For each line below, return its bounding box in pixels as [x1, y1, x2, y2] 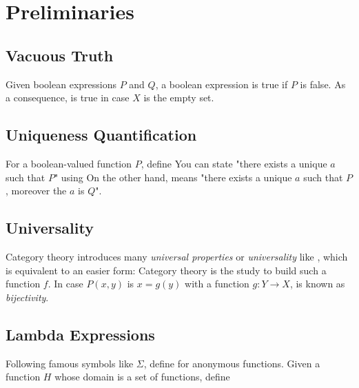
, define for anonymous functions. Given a [143, 356, 320, 370]
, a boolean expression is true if [155, 76, 288, 91]
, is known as [289, 276, 345, 291]
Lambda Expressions [6, 323, 155, 345]
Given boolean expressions [6, 76, 116, 91]
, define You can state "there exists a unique [141, 156, 327, 170]
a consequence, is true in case [6, 90, 130, 105]
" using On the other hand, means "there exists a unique [54, 170, 292, 184]
